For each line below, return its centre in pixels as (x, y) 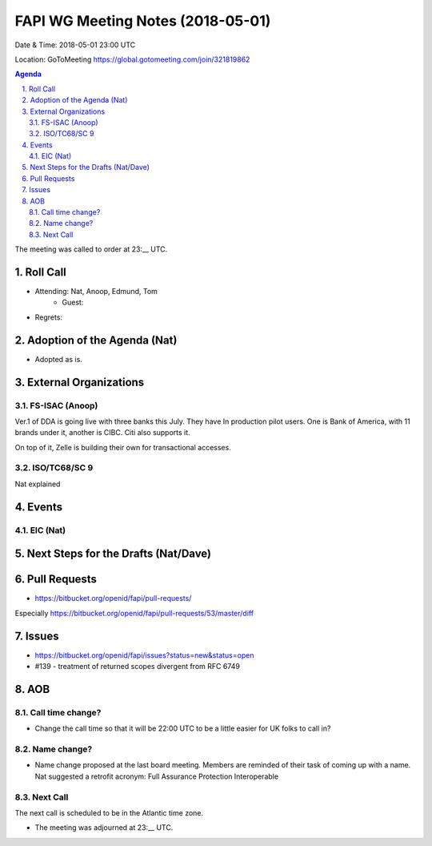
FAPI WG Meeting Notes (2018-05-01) (143, 21)
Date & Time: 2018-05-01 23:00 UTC (75, 45)
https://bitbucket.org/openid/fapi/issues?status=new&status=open (144, 655)
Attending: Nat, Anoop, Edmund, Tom (96, 292)
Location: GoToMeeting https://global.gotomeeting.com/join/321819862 (132, 59)
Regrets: (49, 317)
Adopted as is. (59, 359)
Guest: (73, 302)
